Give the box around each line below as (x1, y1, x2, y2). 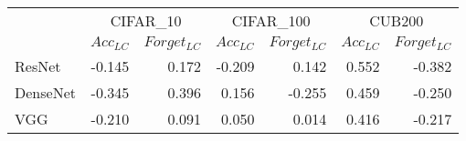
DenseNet (15, 82, 76, 103)
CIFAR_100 (231, 10, 311, 31)
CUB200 (369, 10, 424, 31)
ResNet (15, 55, 61, 76)
